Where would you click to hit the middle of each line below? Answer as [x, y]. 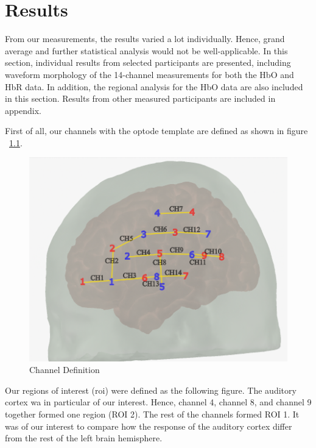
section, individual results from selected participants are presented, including [148, 62]
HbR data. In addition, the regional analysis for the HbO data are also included [154, 86]
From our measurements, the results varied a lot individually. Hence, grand [145, 39]
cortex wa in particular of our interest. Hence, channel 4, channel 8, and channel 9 [158, 402]
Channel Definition [65, 370]
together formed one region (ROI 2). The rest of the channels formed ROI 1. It [152, 414]
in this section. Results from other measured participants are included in [140, 98]
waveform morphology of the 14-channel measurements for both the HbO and [149, 74]
